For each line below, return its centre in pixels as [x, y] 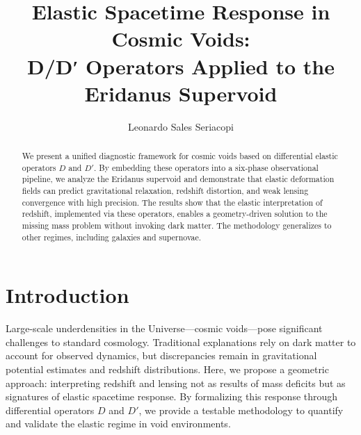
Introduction [67, 295]
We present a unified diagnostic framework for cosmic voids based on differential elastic [180, 156]
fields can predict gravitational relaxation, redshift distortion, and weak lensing [165, 191]
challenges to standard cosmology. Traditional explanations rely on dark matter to [181, 342]
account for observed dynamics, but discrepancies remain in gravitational [161, 355]
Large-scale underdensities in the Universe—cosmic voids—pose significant [164, 328]
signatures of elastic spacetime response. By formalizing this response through [172, 396]
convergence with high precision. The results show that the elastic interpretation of [172, 202]
